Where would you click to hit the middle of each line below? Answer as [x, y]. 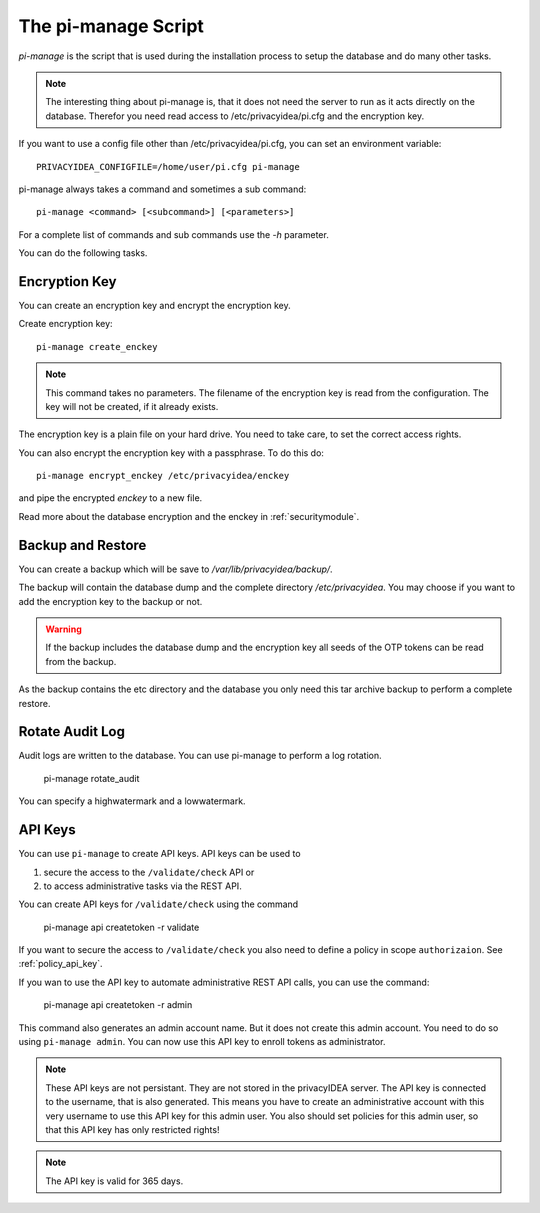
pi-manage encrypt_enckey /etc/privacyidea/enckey [163, 476]
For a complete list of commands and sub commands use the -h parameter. [173, 234]
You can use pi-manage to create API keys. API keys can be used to [159, 854]
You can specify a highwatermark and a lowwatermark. [132, 801]
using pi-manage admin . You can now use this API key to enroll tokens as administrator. [202, 1042]
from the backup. [81, 661]
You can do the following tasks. [83, 253]
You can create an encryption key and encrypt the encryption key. [155, 305]
